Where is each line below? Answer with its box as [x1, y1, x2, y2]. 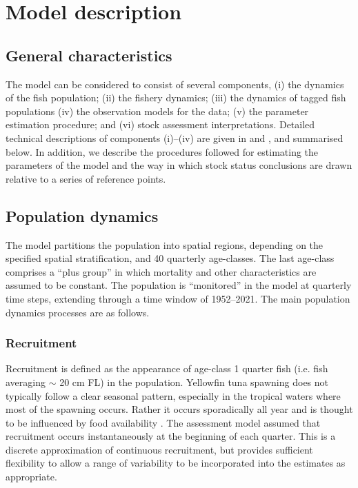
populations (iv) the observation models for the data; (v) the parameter [6, 103, 309, 118]
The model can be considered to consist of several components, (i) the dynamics [6, 77, 344, 91]
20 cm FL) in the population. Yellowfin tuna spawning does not [59, 374, 329, 389]
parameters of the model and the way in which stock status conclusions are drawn [6, 158, 352, 172]
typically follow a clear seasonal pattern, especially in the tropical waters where [6, 388, 341, 403]
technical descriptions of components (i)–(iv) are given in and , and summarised [6, 130, 344, 145]
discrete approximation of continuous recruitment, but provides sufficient [6, 442, 313, 456]
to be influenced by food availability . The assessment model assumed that [6, 415, 321, 429]
